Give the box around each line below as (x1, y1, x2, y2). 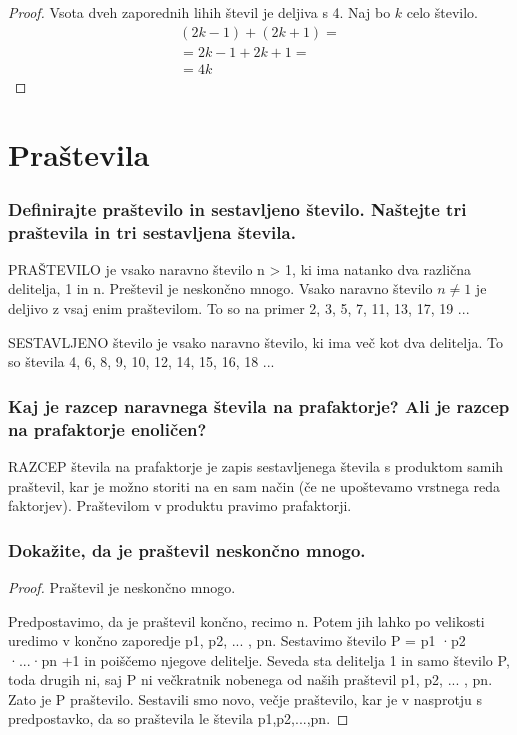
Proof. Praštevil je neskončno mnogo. (8, 576, 236, 597)
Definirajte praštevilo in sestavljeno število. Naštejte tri (8, 196, 467, 221)
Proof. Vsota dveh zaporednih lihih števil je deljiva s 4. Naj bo (8, 2, 391, 22)
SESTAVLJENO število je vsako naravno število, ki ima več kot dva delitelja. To (8, 331, 503, 352)
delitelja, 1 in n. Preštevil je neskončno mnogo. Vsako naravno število (8, 278, 433, 299)
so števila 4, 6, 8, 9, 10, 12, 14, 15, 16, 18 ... (8, 351, 275, 372)
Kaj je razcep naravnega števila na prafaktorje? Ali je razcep (8, 393, 510, 418)
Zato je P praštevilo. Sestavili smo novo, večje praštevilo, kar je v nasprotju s (8, 688, 483, 709)
